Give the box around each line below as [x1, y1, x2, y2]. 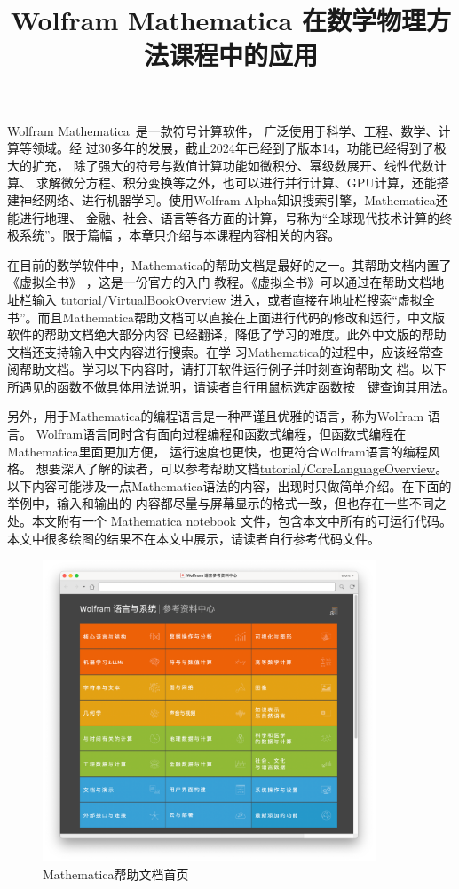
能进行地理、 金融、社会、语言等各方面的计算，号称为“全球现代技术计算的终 [7, 208, 453, 226]
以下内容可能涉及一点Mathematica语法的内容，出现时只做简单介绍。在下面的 [7, 476, 452, 495]
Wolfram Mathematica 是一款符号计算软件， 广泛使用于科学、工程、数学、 [7, 121, 439, 139]
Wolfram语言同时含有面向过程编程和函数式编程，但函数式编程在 [36, 425, 407, 443]
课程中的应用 [168, 36, 318, 73]
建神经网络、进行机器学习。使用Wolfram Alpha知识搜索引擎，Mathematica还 [7, 190, 448, 209]
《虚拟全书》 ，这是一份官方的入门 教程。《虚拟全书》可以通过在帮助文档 [7, 273, 432, 291]
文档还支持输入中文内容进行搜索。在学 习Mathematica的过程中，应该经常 [7, 342, 431, 361]
